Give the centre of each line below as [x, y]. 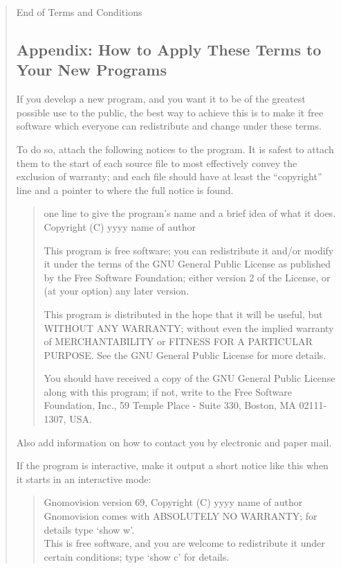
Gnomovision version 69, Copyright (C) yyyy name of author [173, 502]
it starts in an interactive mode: [84, 479]
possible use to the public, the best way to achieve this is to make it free [170, 112]
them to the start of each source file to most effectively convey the [157, 163]
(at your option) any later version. [117, 291]
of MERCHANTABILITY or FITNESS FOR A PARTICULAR [178, 341]
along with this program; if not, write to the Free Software [168, 391]
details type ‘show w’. [89, 529]
